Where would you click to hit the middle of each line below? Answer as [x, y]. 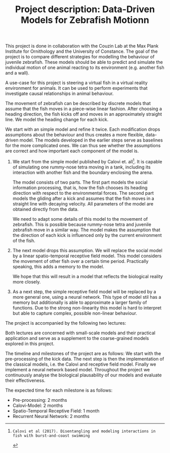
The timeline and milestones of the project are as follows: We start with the [83, 353]
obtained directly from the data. [46, 209]
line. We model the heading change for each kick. [57, 120]
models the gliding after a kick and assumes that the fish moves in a [83, 198]
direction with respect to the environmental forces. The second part [83, 193]
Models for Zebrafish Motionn [85, 20]
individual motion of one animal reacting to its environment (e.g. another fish [85, 67]
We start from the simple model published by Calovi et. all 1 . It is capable [87, 161]
